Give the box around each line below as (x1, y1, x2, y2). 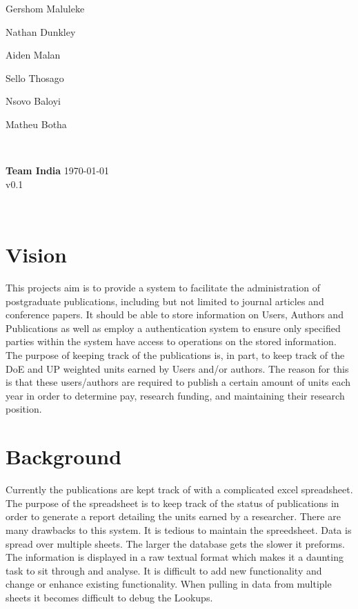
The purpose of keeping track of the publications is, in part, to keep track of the (6, 348, 345, 362)
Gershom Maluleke (6, 1, 85, 15)
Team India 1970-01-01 (6, 163, 110, 178)
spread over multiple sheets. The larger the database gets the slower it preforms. (6, 536, 345, 550)
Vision (6, 240, 67, 269)
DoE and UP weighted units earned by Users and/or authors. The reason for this (6, 361, 349, 375)
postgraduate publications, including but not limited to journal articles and (6, 293, 324, 308)
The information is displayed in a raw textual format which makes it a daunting (6, 550, 344, 564)
